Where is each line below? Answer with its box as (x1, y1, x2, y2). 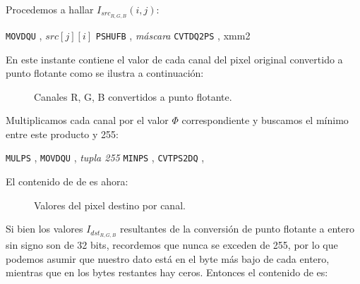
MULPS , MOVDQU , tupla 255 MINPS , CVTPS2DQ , (6, 150, 205, 165)
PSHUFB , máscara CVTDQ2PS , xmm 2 (95, 27, 251, 42)
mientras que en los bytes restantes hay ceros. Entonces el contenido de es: (6, 265, 328, 280)
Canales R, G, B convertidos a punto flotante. (34, 89, 232, 104)
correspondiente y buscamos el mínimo (181, 113, 349, 128)
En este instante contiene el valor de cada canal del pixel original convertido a (6, 51, 343, 66)
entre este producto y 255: (6, 126, 119, 141)
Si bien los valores (6, 221, 83, 236)
